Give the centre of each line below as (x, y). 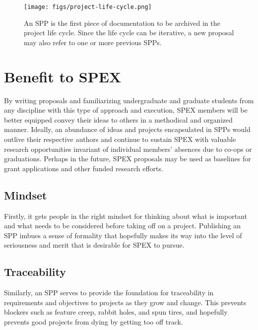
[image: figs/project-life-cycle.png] (88, 7)
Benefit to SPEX (63, 76)
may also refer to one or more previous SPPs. (93, 42)
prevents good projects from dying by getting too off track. (94, 321)
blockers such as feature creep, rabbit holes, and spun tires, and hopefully (116, 312)
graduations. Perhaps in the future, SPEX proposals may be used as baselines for (128, 159)
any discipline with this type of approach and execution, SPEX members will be (126, 110)
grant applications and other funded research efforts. (84, 168)
